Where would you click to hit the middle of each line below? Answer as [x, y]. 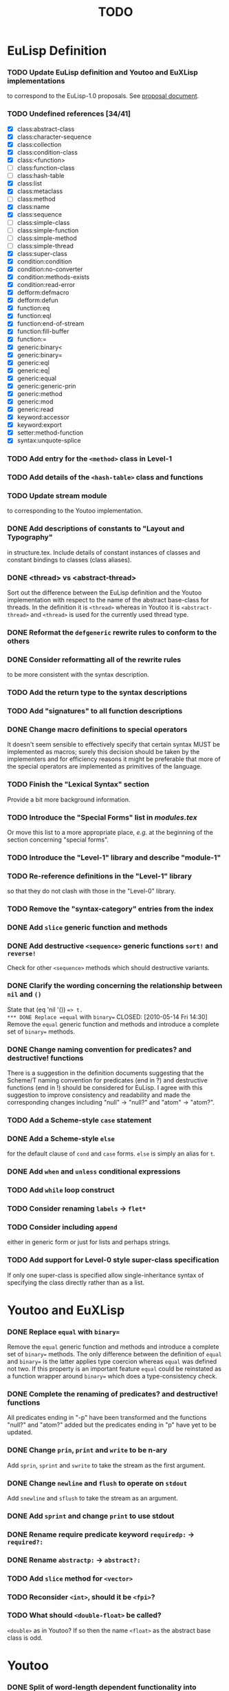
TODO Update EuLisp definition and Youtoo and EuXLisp [102, 72]
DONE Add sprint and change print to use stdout [91, 1516]
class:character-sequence [54, 137]
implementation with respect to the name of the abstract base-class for [108, 600]
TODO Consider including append [63, 1227]
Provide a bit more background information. [69, 799]
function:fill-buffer [43, 331]
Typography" [30, 537]
